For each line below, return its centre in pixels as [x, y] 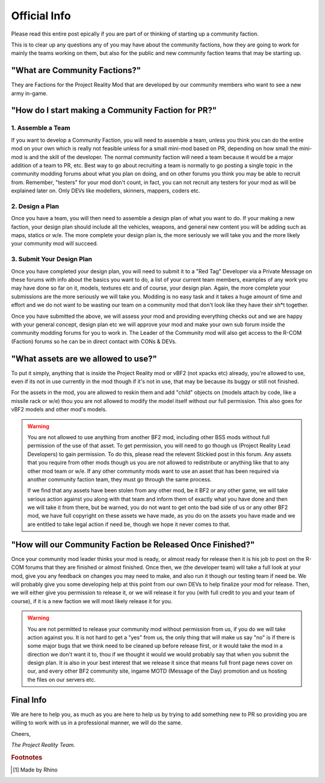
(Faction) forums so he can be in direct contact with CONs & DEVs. [94, 341]
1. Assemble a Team [41, 128]
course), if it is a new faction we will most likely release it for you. [92, 601]
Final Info [29, 700]
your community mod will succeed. [55, 244]
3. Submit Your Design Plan [52, 259]
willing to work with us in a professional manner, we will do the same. [97, 723]
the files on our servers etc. [61, 679]
